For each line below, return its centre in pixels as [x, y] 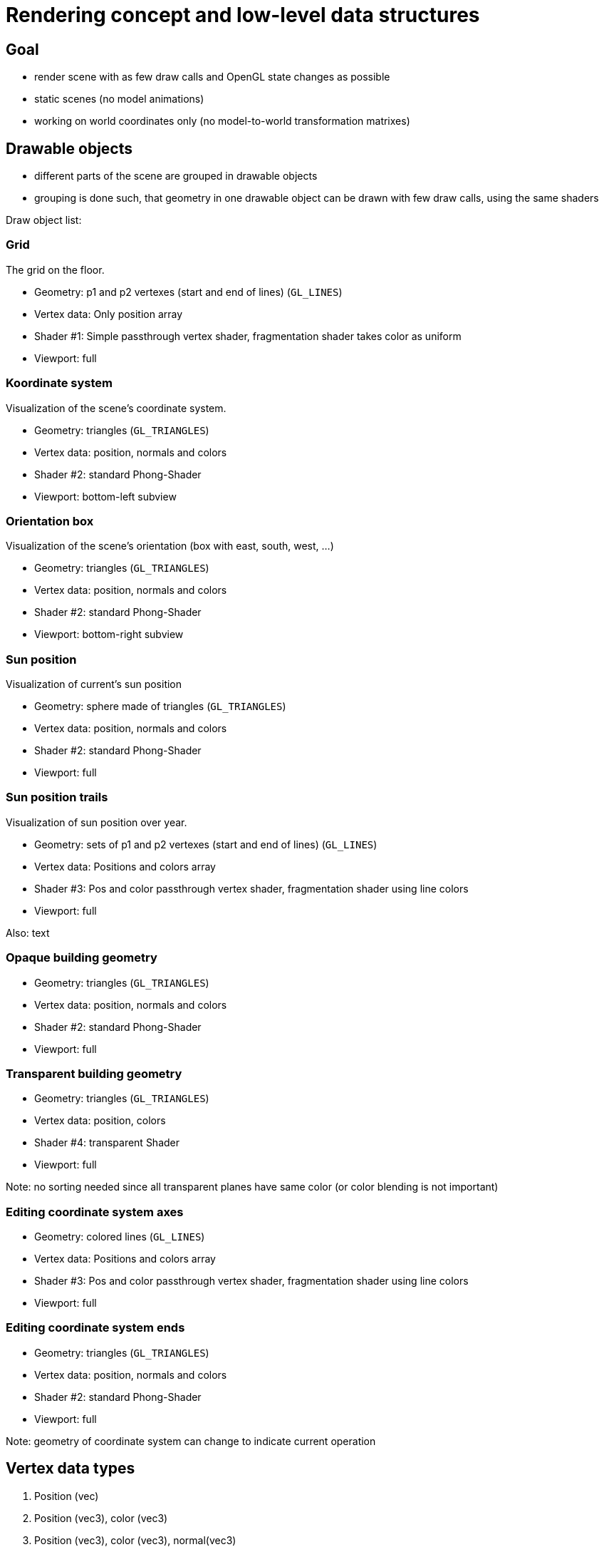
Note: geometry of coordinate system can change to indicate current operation [191, 1441]
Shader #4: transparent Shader [107, 1143]
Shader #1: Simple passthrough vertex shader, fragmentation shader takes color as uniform [248, 336]
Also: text [28, 932]
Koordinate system [59, 383]
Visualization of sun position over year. [97, 822]
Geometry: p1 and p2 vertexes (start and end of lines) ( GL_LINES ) [188, 292]
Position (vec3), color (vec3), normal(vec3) [135, 1540]
